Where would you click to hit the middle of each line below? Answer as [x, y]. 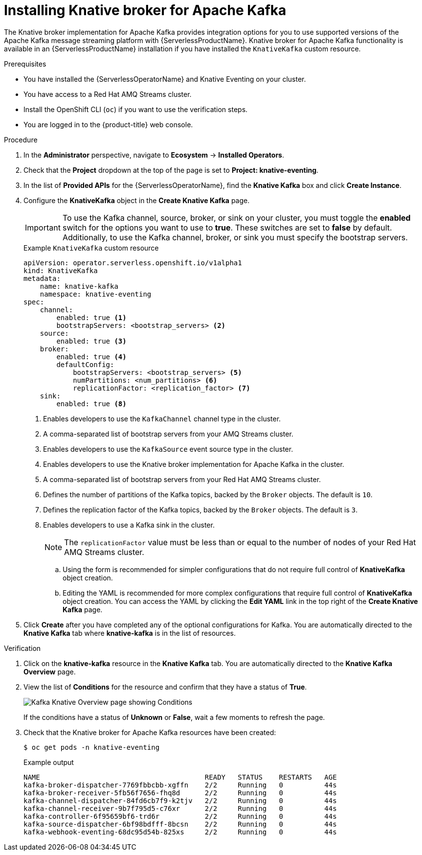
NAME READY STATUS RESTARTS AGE [180, 777]
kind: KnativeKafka [61, 270]
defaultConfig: [85, 364]
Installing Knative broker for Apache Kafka [145, 10]
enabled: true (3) [91, 341]
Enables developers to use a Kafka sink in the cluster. [129, 525]
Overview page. [50, 671]
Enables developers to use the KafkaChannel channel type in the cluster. [162, 418]
